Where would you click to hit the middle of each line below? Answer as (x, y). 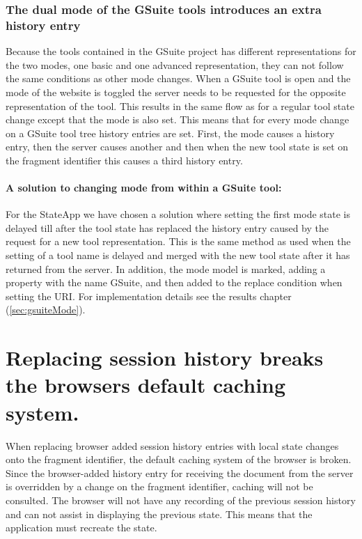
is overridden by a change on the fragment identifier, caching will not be (159, 486)
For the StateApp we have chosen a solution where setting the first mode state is (178, 214)
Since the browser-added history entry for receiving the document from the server (180, 472)
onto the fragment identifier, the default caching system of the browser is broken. (179, 459)
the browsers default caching (146, 385)
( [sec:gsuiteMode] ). (46, 310)
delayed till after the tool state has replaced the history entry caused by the (167, 227)
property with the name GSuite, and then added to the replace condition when (174, 282)
